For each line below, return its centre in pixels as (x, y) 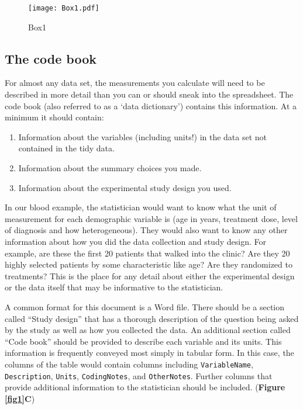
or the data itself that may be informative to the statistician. (114, 287)
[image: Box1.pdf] (64, 8)
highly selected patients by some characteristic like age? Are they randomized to (149, 264)
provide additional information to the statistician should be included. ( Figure (145, 387)
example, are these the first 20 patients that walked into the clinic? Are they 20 (147, 253)
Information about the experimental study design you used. (125, 187)
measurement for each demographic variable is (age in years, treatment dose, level (151, 218)
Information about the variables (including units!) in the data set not (143, 136)
